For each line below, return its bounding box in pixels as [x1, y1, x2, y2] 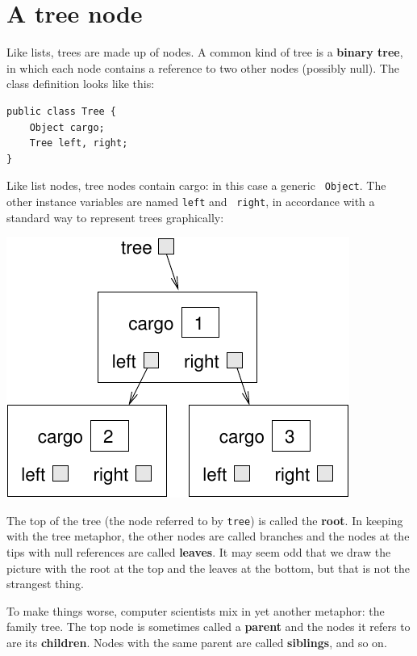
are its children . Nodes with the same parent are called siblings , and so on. [6, 634, 387, 650]
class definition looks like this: [6, 75, 155, 92]
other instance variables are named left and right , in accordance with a [6, 192, 375, 209]
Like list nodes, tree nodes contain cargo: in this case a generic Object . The [6, 177, 386, 194]
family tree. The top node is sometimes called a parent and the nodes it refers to [6, 618, 411, 635]
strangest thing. [6, 575, 84, 592]
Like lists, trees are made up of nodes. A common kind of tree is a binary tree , [6, 44, 403, 61]
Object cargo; [29, 121, 105, 133]
